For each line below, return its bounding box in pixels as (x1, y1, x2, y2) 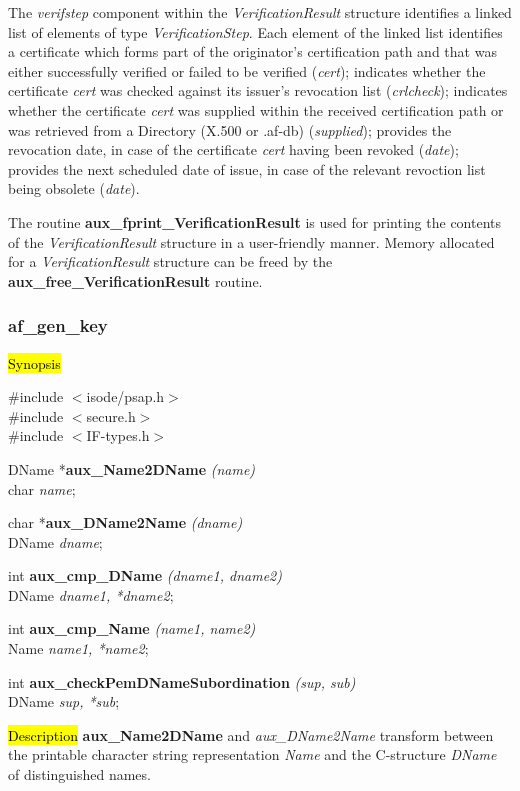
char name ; (8, 478, 76, 499)
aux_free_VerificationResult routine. (8, 270, 263, 291)
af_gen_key (8, 313, 108, 338)
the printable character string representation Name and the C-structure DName (8, 744, 497, 765)
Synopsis (8, 352, 61, 373)
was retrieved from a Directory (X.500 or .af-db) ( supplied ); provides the (8, 119, 452, 140)
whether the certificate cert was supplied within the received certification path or (8, 99, 504, 120)
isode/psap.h (86, 386, 165, 407)
